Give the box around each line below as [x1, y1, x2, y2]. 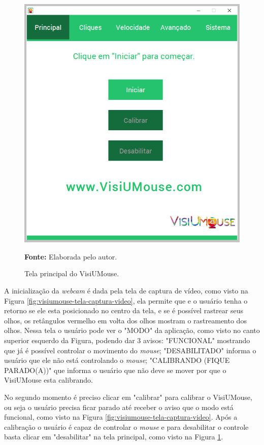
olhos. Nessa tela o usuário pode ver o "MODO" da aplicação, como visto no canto [4, 325, 260, 336]
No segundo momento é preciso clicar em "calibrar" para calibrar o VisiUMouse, [4, 391, 252, 402]
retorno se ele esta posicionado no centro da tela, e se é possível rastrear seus [4, 305, 244, 316]
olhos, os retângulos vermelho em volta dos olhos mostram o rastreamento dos [4, 315, 247, 325]
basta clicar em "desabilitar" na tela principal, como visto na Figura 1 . [4, 431, 223, 442]
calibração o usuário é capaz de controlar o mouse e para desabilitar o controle [4, 421, 249, 432]
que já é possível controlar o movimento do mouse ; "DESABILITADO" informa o [4, 345, 256, 355]
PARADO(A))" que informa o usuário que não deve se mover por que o [4, 364, 226, 375]
